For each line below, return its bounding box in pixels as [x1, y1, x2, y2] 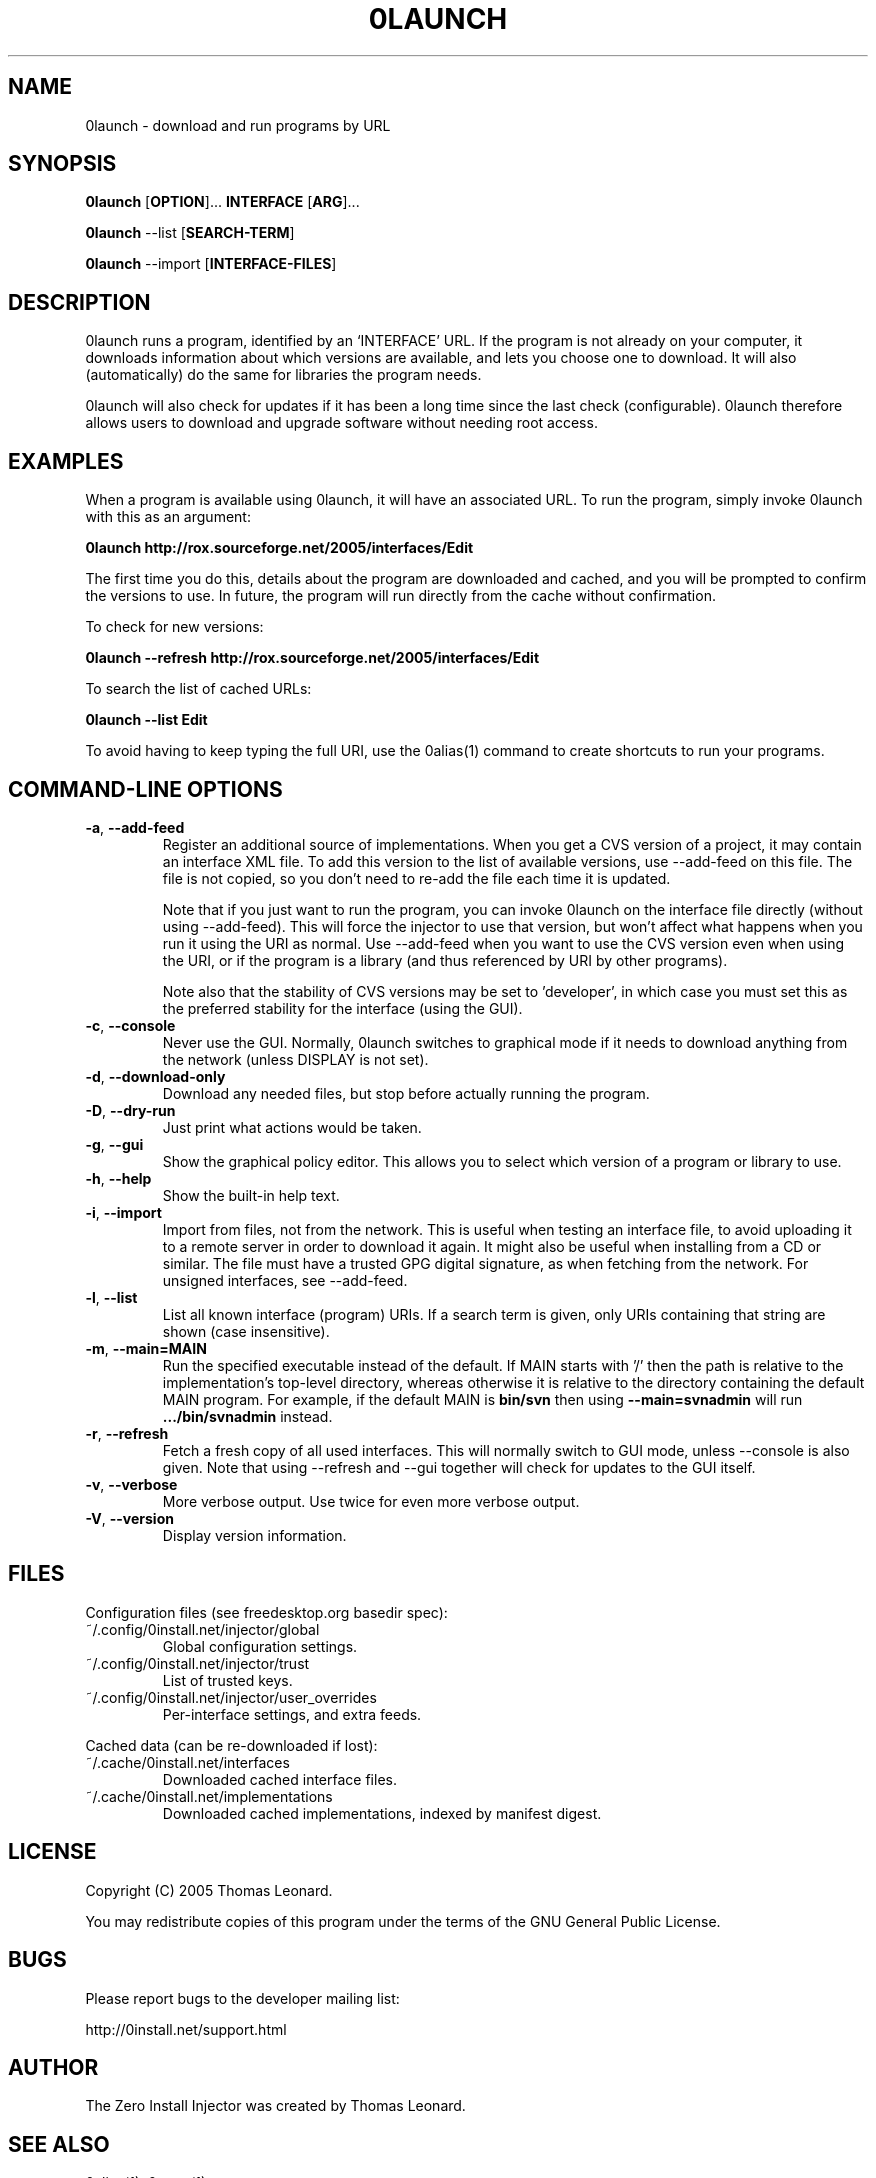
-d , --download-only [85, 1067, 226, 1085]
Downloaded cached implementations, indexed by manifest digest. [162, 1804, 602, 1822]
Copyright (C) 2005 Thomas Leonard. [85, 1881, 333, 1899]
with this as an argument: [85, 508, 251, 526]
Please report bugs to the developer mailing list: [85, 1989, 400, 2007]
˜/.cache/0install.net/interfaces [85, 1753, 290, 1771]
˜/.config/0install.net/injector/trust [85, 1654, 310, 1672]
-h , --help [85, 1169, 152, 1187]
